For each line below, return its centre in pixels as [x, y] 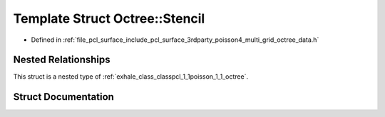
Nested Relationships [62, 60]
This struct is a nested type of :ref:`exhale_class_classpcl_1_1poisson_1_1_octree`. [131, 77]
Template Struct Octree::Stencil [109, 18]
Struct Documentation [63, 97]
